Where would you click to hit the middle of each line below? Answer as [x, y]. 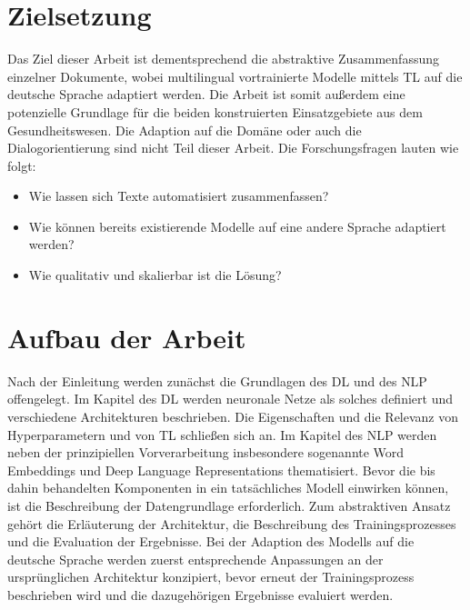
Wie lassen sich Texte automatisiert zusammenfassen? [179, 196]
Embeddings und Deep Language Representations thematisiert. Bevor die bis [221, 470]
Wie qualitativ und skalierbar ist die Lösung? [155, 275]
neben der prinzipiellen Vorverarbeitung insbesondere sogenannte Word [206, 452]
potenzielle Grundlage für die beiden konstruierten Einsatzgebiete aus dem [215, 111]
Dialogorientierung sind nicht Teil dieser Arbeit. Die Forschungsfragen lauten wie [233, 148]
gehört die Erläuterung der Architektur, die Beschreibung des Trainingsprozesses [232, 523]
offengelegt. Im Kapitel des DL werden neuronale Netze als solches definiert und [230, 399]
